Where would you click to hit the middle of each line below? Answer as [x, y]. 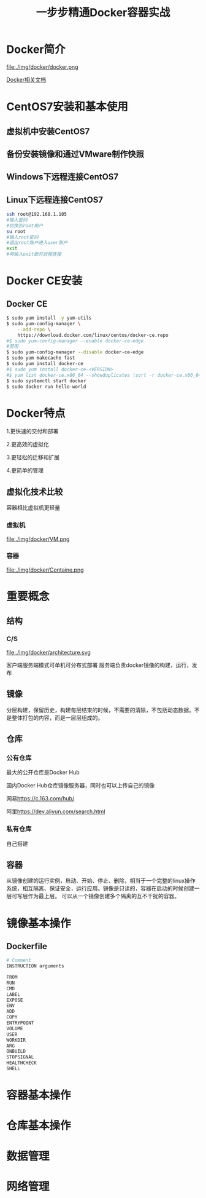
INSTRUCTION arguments [35, 966]
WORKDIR [16, 1040]
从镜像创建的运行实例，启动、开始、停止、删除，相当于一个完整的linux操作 [101, 881]
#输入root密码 [22, 237]
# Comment [19, 960]
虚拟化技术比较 [35, 491]
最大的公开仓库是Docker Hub [43, 773]
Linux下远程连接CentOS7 [55, 199]
